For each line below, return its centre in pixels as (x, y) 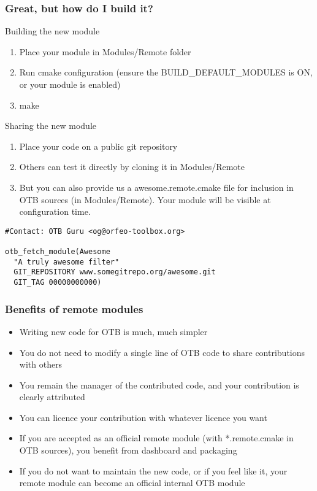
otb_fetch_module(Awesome (58, 252)
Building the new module (52, 31)
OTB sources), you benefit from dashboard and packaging (128, 450)
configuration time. (55, 211)
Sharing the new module (51, 126)
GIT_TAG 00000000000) (58, 283)
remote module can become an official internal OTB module (132, 483)
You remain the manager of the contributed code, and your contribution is (159, 385)
